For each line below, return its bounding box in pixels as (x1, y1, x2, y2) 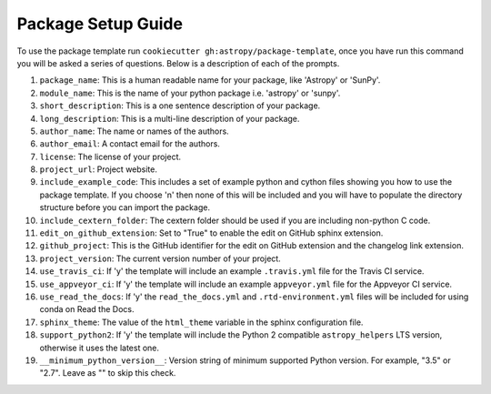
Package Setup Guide (16, 14, 184, 34)
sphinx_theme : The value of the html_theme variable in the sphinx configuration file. (39, 317, 364, 328)
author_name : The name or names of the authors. (39, 126, 229, 136)
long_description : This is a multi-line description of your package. (39, 113, 300, 124)
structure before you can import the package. (39, 202, 211, 213)
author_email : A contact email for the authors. (39, 138, 220, 149)
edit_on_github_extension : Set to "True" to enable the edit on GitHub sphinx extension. (39, 227, 384, 238)
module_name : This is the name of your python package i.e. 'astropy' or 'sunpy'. (39, 87, 341, 98)
